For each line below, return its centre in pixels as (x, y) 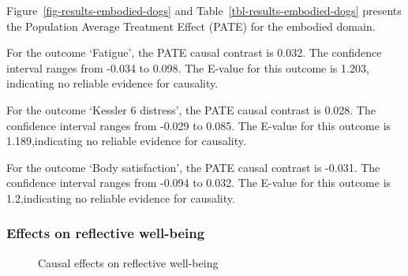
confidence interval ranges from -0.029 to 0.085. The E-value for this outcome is (199, 125)
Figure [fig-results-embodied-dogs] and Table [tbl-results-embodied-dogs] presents (204, 10)
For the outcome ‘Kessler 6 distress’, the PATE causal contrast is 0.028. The (191, 109)
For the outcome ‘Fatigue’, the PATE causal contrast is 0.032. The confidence (194, 52)
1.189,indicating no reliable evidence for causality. (126, 141)
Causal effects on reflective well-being (128, 262)
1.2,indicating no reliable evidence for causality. (121, 198)
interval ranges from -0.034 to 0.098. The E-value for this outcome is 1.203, (188, 67)
